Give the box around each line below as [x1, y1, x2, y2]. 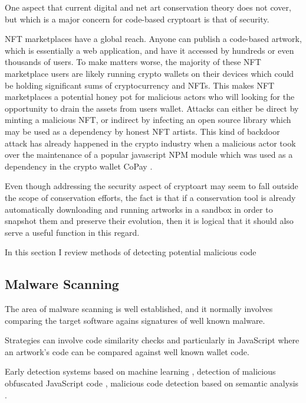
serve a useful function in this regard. [5, 226, 140, 238]
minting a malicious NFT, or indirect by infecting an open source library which [5, 113, 291, 126]
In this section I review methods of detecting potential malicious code [5, 246, 256, 258]
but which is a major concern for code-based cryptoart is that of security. [5, 12, 269, 25]
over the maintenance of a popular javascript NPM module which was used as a [5, 148, 293, 161]
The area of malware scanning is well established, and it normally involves [5, 303, 273, 315]
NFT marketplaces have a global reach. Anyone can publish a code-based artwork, [5, 32, 302, 45]
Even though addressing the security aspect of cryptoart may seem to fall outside [5, 180, 298, 192]
